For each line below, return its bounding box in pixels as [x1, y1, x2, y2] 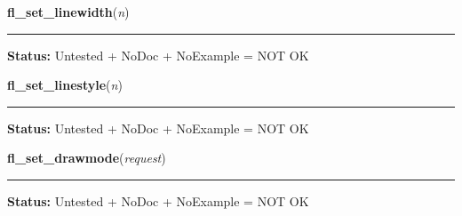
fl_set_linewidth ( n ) [7, 3, 130, 20]
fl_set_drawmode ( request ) [7, 148, 166, 167]
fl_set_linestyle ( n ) [7, 76, 123, 94]
